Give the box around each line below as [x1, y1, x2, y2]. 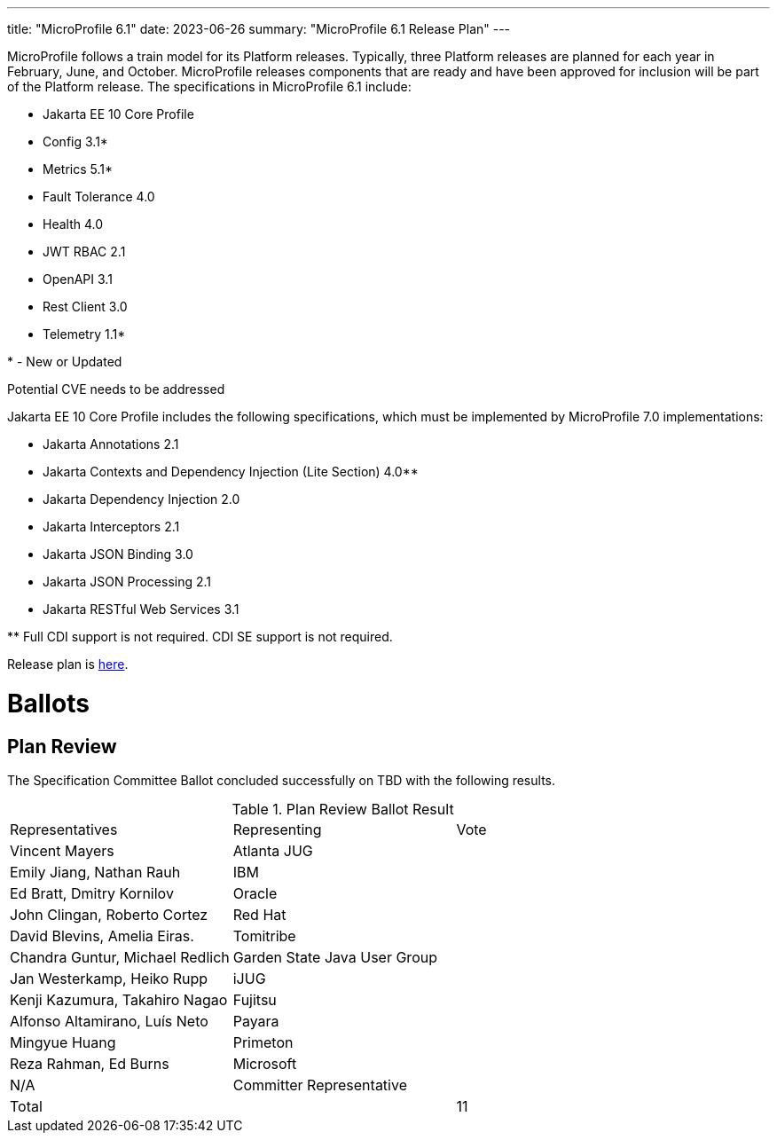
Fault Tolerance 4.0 [43, 189, 155, 204]
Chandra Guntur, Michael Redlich [10, 947, 230, 966]
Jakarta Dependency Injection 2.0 [43, 491, 240, 507]
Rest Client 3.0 [43, 299, 128, 314]
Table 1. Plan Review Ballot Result [232, 799, 454, 818]
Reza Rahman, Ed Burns [10, 1054, 169, 1073]
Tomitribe [232, 926, 296, 945]
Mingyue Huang [10, 1033, 116, 1051]
